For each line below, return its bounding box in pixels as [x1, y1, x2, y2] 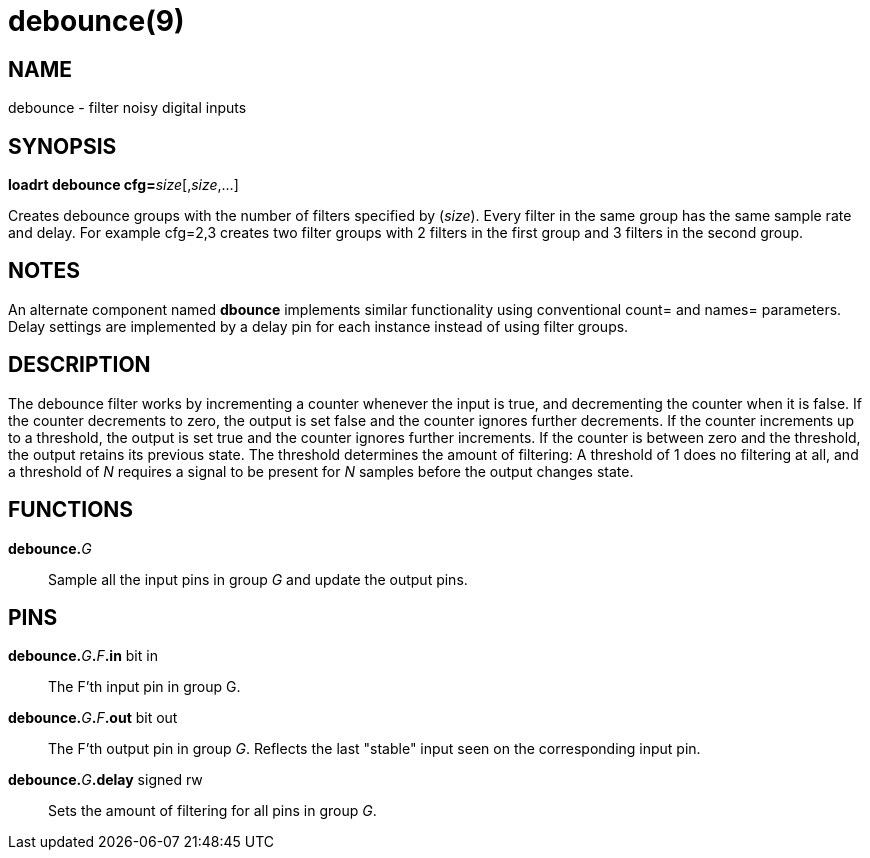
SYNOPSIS [8, 133, 117, 159]
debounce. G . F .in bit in [8, 647, 158, 665]
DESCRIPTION [8, 352, 151, 378]
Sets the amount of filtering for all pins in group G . [48, 802, 377, 820]
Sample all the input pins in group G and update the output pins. [48, 570, 468, 588]
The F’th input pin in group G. [48, 678, 241, 696]
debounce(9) [8, 4, 185, 38]
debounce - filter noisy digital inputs [8, 99, 247, 117]
